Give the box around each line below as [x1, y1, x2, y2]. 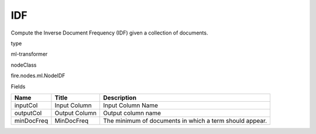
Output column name [103, 109, 161, 117]
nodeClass [11, 61, 37, 68]
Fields [11, 83, 26, 90]
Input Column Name [103, 101, 158, 109]
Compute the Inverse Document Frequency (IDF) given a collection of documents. [11, 29, 208, 36]
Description [103, 94, 137, 102]
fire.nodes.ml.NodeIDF [11, 72, 66, 79]
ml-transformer [11, 50, 48, 58]
